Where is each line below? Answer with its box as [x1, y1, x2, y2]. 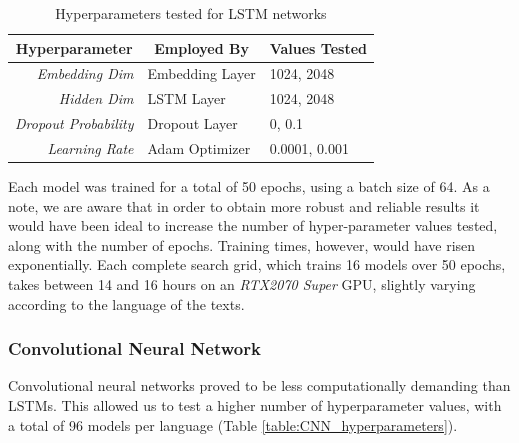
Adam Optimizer [147, 137, 251, 158]
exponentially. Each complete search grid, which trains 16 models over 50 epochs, [8, 254, 506, 275]
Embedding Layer [147, 63, 256, 84]
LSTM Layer [147, 88, 226, 109]
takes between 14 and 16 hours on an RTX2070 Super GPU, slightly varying [8, 274, 476, 295]
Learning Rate [47, 137, 134, 158]
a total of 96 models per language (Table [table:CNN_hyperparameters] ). [8, 414, 458, 435]
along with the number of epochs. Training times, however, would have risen [8, 234, 476, 255]
